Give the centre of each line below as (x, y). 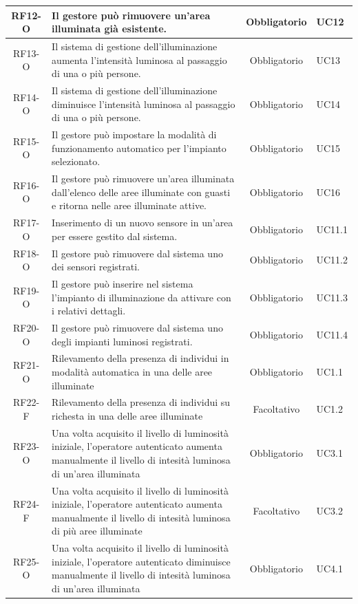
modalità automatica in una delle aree (132, 371)
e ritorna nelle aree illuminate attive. (129, 205)
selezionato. (76, 161)
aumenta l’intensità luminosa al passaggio (139, 60)
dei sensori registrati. (96, 267)
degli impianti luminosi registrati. (122, 341)
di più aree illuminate (97, 531)
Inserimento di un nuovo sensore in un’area (143, 223)
